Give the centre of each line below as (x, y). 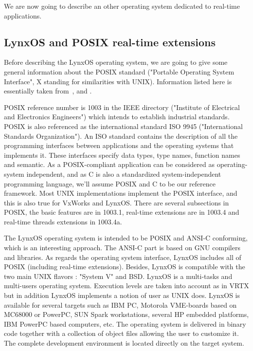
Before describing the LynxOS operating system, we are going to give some (116, 62)
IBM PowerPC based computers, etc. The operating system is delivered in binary (125, 323)
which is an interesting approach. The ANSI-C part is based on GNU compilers (122, 248)
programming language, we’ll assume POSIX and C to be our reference (110, 183)
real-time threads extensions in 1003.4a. (63, 221)
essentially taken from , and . (48, 91)
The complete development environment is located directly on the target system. (124, 343)
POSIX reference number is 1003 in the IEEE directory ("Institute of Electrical (122, 107)
